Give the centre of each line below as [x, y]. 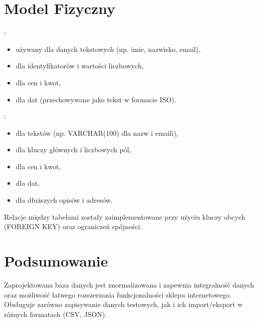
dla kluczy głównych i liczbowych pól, [73, 150]
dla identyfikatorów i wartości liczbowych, [80, 66]
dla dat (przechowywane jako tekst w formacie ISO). [96, 99]
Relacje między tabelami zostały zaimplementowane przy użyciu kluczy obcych [125, 216]
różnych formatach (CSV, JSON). [56, 314]
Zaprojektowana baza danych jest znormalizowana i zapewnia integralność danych [129, 284]
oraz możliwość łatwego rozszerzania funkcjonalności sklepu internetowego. [118, 294]
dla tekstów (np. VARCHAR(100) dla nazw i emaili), [97, 133]
